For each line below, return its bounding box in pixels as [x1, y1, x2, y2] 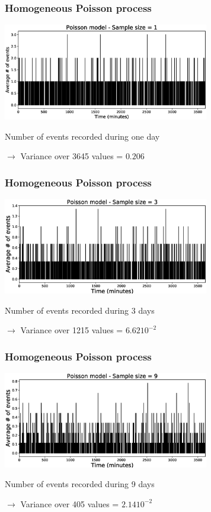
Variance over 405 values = [20, 497, 119, 510]
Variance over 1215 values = [20, 324, 123, 336]
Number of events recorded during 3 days [5, 304, 155, 316]
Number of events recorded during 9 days [5, 478, 155, 490]
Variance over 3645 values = [20, 150, 123, 162]
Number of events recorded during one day [5, 130, 160, 142]
